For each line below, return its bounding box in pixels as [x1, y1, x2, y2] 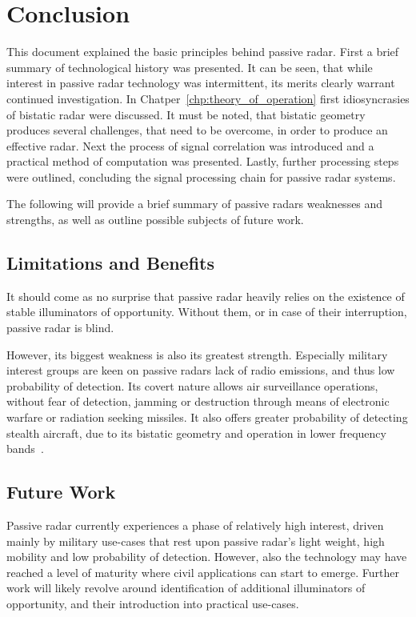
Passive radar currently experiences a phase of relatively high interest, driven [6, 517, 384, 533]
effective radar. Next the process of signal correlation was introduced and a [6, 137, 374, 154]
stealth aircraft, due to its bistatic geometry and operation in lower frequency [6, 424, 386, 441]
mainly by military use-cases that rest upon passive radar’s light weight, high [6, 532, 385, 549]
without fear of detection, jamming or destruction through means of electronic [6, 393, 390, 410]
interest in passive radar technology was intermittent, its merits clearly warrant [6, 74, 395, 91]
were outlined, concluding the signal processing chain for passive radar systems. [6, 168, 396, 185]
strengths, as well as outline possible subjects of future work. [6, 211, 304, 228]
